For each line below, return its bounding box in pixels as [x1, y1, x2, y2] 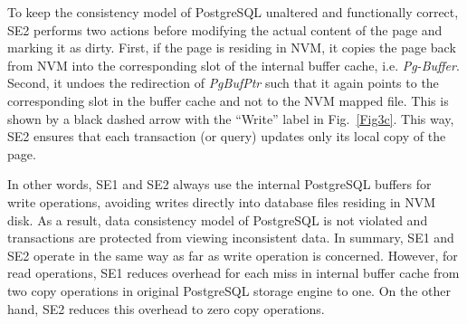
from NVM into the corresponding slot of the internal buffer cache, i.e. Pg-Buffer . [7, 55, 460, 74]
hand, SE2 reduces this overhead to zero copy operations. [7, 299, 325, 318]
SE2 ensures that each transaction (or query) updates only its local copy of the [7, 127, 446, 146]
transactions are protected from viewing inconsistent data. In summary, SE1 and [7, 228, 454, 247]
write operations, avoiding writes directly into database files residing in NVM [7, 192, 436, 211]
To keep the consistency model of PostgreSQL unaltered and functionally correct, [7, 3, 459, 21]
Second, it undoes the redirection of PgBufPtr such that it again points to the [7, 73, 439, 92]
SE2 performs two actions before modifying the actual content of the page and [7, 20, 443, 39]
